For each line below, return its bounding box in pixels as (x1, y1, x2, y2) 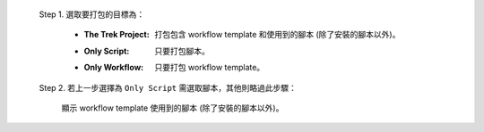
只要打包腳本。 (154, 45, 210, 56)
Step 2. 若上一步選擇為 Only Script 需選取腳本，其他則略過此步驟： (39, 82, 298, 93)
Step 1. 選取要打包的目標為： (39, 9, 145, 20)
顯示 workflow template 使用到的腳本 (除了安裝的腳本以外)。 (61, 103, 284, 113)
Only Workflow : (83, 62, 143, 73)
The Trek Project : (83, 29, 150, 40)
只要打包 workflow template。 (154, 62, 265, 73)
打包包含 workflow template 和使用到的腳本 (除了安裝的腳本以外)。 (154, 29, 401, 40)
